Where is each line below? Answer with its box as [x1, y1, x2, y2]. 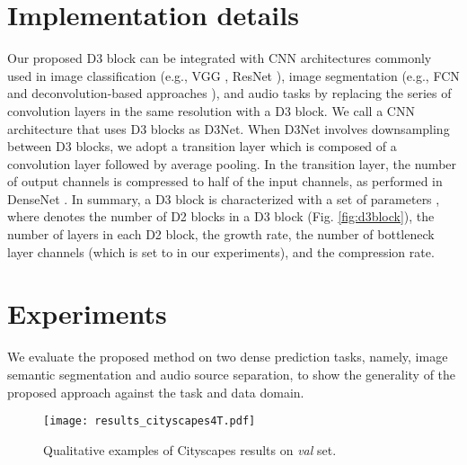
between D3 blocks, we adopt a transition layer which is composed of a [7, 137, 397, 156]
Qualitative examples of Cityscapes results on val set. [43, 440, 337, 459]
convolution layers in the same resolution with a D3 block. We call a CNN [7, 101, 415, 120]
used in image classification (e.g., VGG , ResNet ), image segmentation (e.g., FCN [7, 66, 460, 85]
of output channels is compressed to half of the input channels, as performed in [7, 172, 443, 191]
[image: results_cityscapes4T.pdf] [43, 415, 256, 428]
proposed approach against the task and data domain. [7, 382, 304, 401]
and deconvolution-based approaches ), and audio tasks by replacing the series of [7, 84, 452, 103]
